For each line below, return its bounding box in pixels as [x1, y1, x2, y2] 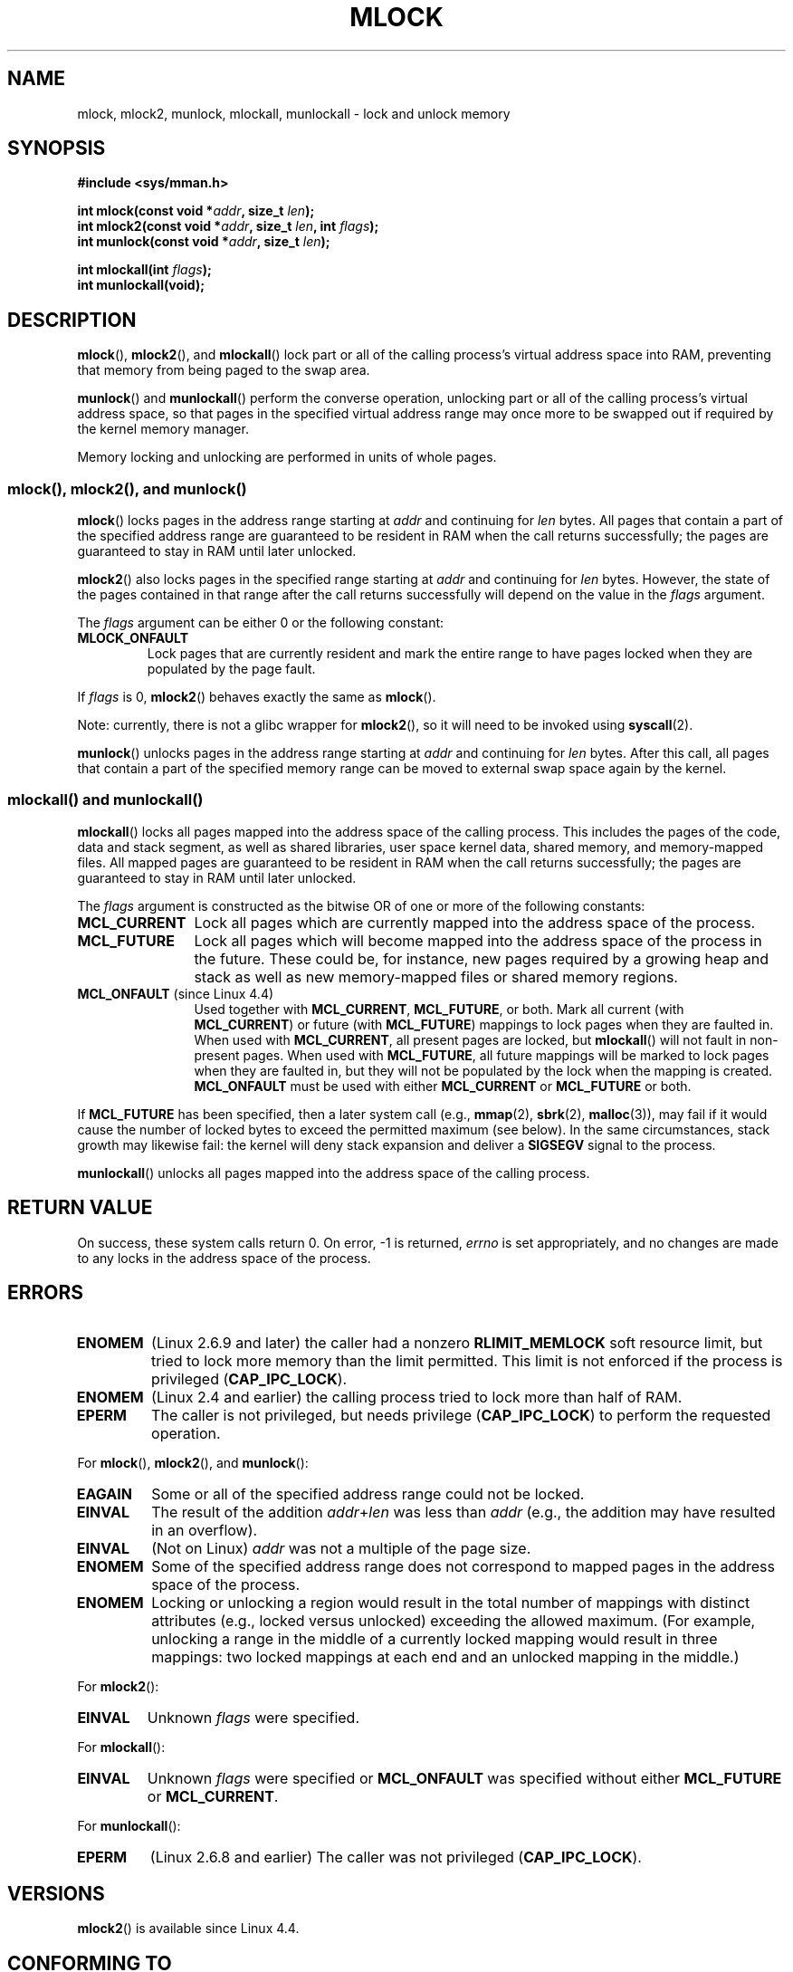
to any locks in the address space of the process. [77, 1249, 371, 1266]
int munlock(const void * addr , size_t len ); [77, 234, 330, 250]
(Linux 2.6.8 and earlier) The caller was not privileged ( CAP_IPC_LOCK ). [149, 1848, 642, 1867]
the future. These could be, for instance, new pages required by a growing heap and [194, 949, 769, 968]
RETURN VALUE [7, 1196, 153, 1220]
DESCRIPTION [7, 308, 137, 331]
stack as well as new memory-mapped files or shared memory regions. [194, 967, 678, 986]
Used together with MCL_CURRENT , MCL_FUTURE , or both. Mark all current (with [194, 1000, 684, 1017]
